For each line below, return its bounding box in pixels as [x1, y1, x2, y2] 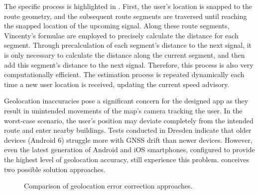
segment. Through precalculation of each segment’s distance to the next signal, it [4, 40, 252, 50]
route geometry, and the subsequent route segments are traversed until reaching [4, 10, 247, 21]
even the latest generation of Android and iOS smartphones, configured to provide [4, 144, 255, 155]
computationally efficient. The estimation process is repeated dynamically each [4, 69, 245, 80]
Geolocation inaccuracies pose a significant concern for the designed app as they [4, 96, 249, 106]
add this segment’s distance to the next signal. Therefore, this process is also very [4, 59, 254, 70]
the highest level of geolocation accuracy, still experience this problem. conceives [4, 154, 249, 164]
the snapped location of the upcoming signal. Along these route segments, [4, 20, 230, 31]
